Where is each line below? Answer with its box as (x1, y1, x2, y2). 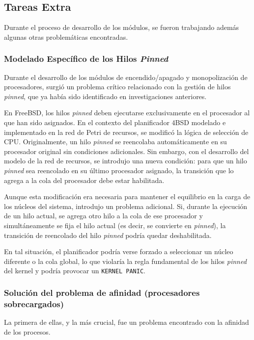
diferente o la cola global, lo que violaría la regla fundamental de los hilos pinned (4, 256, 247, 266)
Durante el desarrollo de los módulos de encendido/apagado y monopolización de (4, 72, 248, 82)
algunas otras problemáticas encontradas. (4, 31, 128, 42)
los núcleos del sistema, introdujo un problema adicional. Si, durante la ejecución (4, 201, 248, 211)
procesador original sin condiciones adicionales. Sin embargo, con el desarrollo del (4, 146, 249, 156)
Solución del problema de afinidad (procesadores (4, 286, 200, 298)
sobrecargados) (4, 297, 64, 310)
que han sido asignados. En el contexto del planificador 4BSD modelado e (4, 117, 226, 127)
